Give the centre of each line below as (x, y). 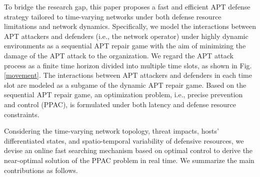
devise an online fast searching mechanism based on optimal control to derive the (128, 150)
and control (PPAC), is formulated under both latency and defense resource (120, 104)
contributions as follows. (41, 170)
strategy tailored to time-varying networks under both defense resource (113, 16)
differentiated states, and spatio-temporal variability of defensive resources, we (124, 140)
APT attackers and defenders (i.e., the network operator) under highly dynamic (126, 36)
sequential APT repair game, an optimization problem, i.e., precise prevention (123, 94)
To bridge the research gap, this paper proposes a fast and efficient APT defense (127, 6)
